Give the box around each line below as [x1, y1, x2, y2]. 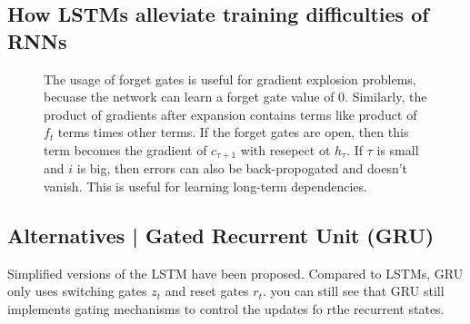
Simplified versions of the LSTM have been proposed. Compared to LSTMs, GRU [7, 263, 464, 282]
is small [376, 140, 419, 159]
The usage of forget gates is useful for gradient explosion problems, [44, 69, 416, 88]
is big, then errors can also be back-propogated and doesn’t [76, 159, 408, 178]
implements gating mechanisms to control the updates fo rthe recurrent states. [7, 299, 445, 318]
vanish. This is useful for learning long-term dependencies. [44, 177, 367, 196]
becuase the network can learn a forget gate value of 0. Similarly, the [44, 87, 427, 106]
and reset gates [165, 281, 249, 300]
